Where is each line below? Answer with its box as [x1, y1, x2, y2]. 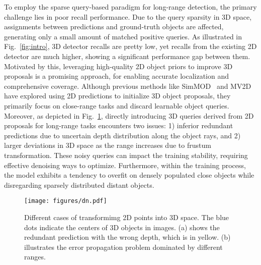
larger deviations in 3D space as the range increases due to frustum [4, 140, 211, 150]
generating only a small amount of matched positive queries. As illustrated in [4, 31, 242, 41]
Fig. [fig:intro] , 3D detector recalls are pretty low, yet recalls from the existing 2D [4, 41, 257, 51]
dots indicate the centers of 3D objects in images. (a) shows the [24, 222, 220, 232]
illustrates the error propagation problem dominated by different [24, 241, 223, 252]
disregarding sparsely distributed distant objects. [4, 179, 154, 190]
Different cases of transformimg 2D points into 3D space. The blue [24, 211, 229, 222]
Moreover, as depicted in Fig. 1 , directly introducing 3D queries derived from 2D [4, 110, 254, 121]
